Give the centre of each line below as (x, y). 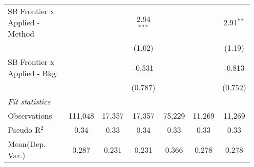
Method (21, 33)
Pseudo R (24, 130)
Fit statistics (29, 101)
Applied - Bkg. (33, 73)
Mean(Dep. (27, 144)
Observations (30, 115)
